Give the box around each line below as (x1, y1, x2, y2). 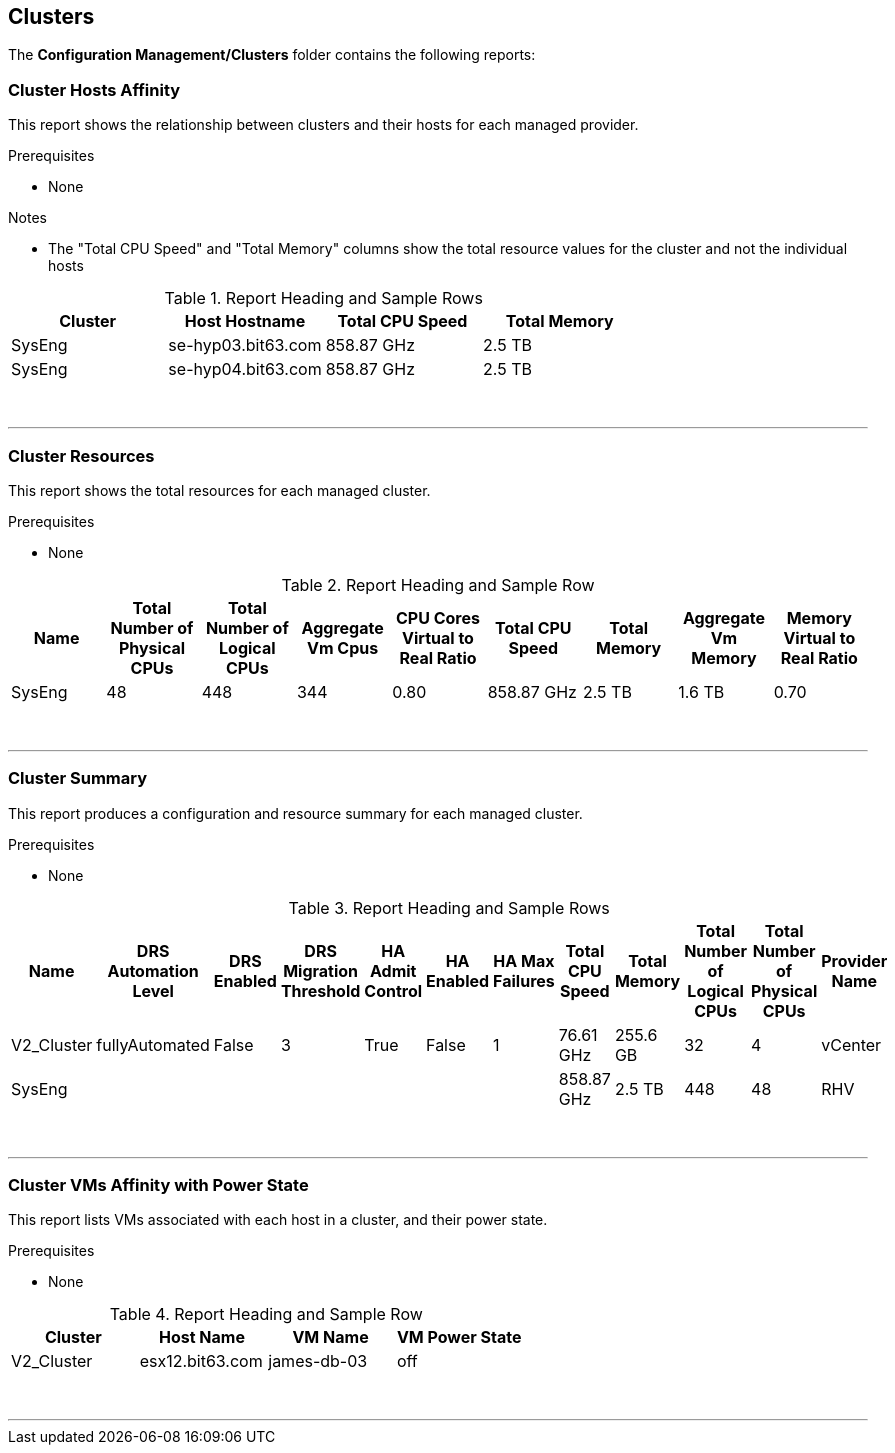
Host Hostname (184, 311, 306, 332)
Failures (493, 970, 555, 991)
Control (364, 980, 423, 1001)
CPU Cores (395, 607, 480, 628)
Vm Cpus (307, 637, 379, 658)
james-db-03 (268, 1351, 368, 1372)
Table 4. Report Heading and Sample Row (109, 1304, 423, 1325)
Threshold (280, 980, 361, 1001)
